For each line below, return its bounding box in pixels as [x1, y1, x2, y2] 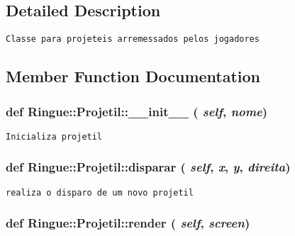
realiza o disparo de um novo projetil [6, 187, 194, 198]
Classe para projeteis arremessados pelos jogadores [6, 34, 260, 45]
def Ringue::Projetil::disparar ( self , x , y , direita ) [6, 158, 291, 176]
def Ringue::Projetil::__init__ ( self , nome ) [6, 102, 268, 120]
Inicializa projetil [6, 131, 103, 142]
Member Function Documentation [6, 65, 261, 87]
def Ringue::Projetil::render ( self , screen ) [6, 214, 250, 232]
